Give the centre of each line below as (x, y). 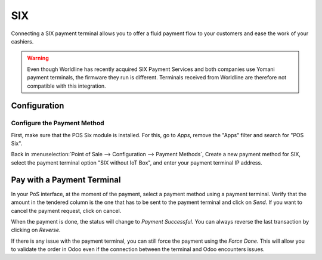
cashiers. (22, 41)
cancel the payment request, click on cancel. (66, 211)
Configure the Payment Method (58, 123)
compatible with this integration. (67, 86)
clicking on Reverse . (36, 230)
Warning (38, 58)
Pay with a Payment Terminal (66, 180)
